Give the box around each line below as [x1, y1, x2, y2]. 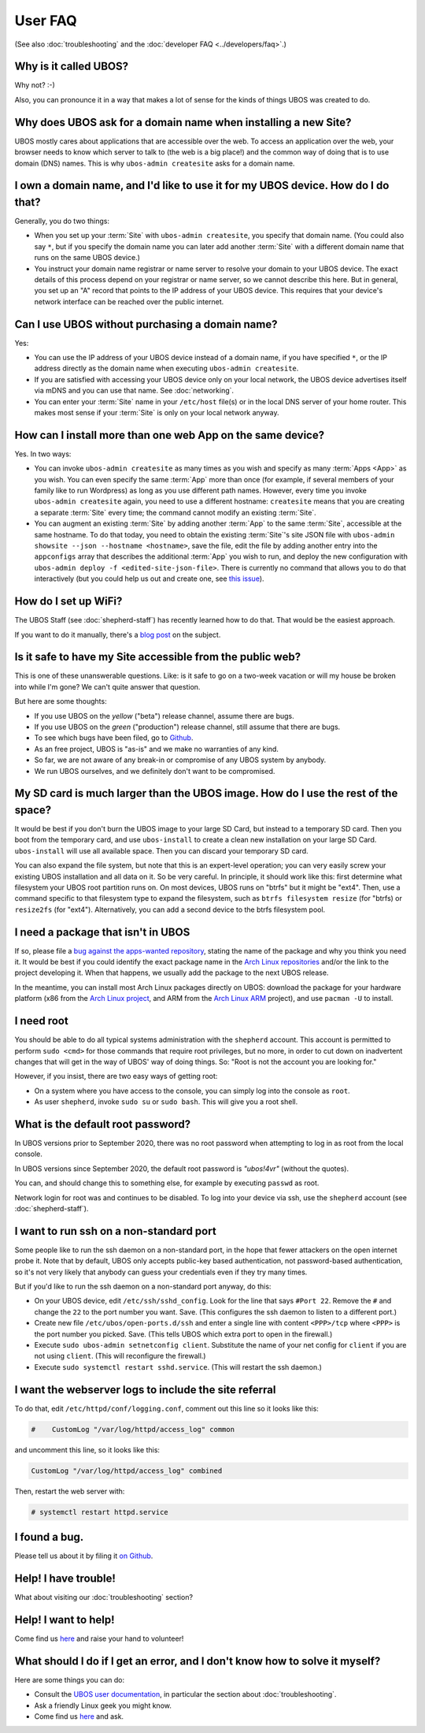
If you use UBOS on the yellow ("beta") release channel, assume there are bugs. [34, 711, 294, 720]
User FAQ [14, 12, 78, 29]
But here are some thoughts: [14, 697, 107, 706]
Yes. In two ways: [14, 449, 72, 459]
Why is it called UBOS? [14, 60, 129, 73]
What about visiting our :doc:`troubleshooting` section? [14, 1593, 193, 1602]
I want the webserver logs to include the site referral [14, 1383, 276, 1396]
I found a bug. [14, 1530, 84, 1544]
